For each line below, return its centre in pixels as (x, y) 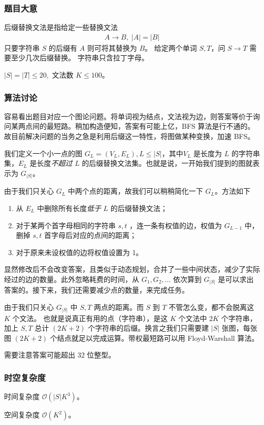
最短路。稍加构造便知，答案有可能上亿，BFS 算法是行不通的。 (151, 126)
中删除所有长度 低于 (69, 208)
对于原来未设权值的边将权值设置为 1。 (79, 252)
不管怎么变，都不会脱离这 (211, 307)
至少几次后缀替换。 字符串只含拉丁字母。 (80, 58)
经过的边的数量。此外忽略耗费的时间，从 (72, 279)
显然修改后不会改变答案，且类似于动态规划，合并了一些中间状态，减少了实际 (132, 269)
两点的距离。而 (119, 307)
